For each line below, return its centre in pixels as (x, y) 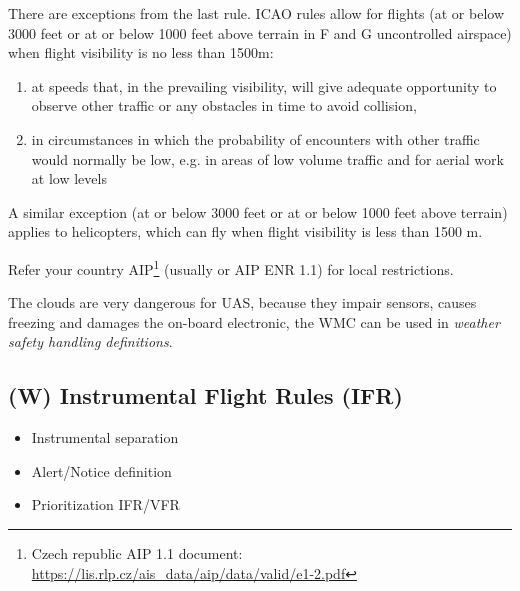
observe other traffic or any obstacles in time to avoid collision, (224, 105)
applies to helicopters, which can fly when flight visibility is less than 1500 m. (245, 231)
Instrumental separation (105, 437)
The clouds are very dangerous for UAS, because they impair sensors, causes (242, 302)
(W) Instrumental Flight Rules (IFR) (205, 395)
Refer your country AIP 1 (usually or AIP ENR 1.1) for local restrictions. (231, 267)
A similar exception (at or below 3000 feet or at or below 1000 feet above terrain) (258, 211)
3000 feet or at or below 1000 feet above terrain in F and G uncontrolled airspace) (260, 32)
